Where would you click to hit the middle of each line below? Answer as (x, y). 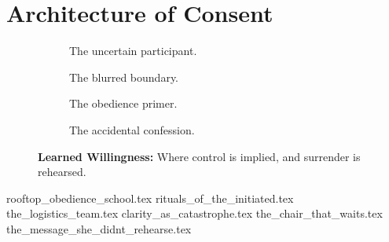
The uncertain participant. (133, 51)
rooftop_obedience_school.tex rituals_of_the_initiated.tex (150, 198)
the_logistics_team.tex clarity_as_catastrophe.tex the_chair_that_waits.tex (194, 213)
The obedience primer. (123, 103)
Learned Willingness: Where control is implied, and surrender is (199, 156)
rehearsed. (62, 172)
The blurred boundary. (124, 77)
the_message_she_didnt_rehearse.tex (99, 228)
